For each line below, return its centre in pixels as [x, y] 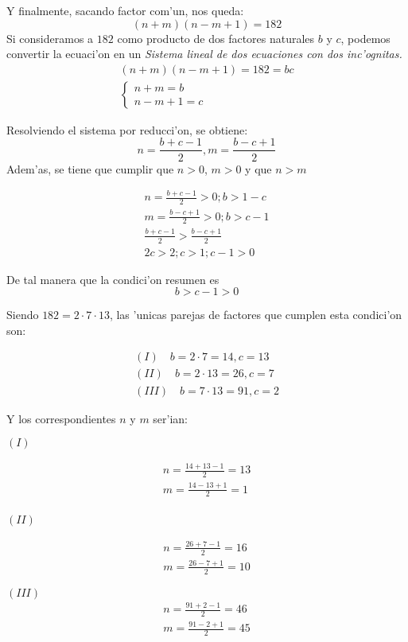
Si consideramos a [50, 38]
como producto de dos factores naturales [216, 38]
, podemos [365, 38]
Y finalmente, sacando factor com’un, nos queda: [125, 10]
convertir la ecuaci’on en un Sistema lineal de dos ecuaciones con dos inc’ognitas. [204, 54]
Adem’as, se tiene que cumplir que [90, 168]
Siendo [23, 315]
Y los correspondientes [61, 418]
